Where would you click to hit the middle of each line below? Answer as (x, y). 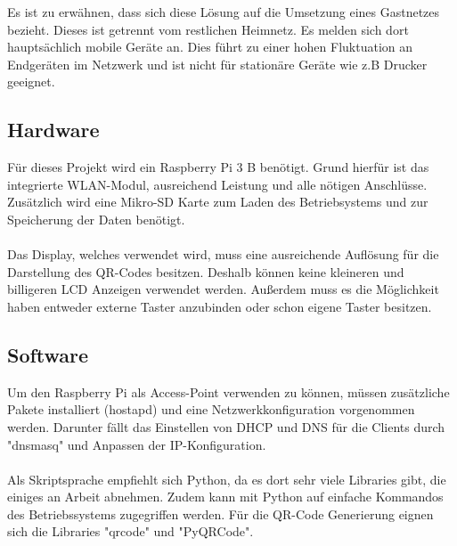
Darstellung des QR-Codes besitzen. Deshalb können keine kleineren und (206, 271)
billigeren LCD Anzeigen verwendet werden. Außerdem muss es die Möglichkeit (223, 289)
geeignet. (31, 81)
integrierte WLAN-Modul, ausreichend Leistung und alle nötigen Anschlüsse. (217, 184)
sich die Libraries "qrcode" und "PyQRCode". (131, 531)
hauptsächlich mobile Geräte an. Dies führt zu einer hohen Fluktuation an (210, 47)
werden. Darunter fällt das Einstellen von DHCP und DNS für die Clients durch (226, 426)
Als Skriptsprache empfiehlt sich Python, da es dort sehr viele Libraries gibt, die (227, 479)
